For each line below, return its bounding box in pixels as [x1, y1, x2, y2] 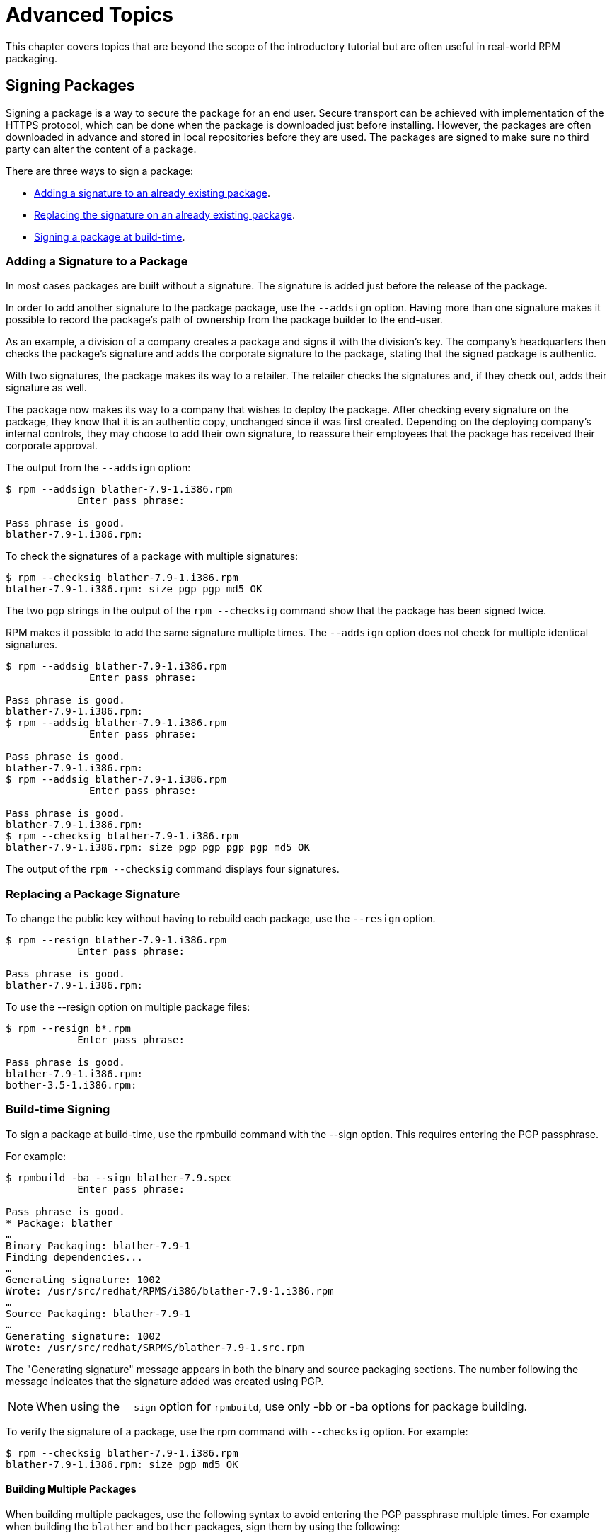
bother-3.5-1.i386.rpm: [6, 1079, 137, 1091]
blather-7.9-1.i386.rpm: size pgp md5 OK [6, 1458, 238, 1470]
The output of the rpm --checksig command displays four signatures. [6, 863, 340, 876]
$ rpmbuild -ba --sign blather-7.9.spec [6, 1171, 233, 1183]
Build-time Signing [6, 1102, 110, 1117]
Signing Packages [6, 76, 135, 95]
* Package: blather [6, 1217, 113, 1229]
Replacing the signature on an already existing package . [34, 208, 295, 221]
